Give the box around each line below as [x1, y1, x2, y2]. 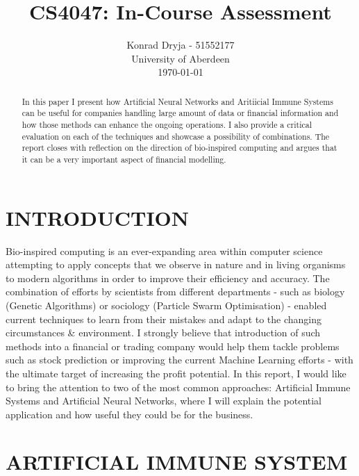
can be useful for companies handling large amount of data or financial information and [22, 107, 339, 119]
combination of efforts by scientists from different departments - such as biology [6, 284, 345, 299]
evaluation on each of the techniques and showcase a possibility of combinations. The [22, 130, 330, 142]
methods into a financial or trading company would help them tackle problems [6, 338, 340, 353]
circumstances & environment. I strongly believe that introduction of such [6, 325, 321, 340]
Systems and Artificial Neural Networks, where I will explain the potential [6, 393, 322, 408]
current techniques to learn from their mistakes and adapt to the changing [6, 311, 322, 326]
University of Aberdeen [131, 51, 230, 65]
